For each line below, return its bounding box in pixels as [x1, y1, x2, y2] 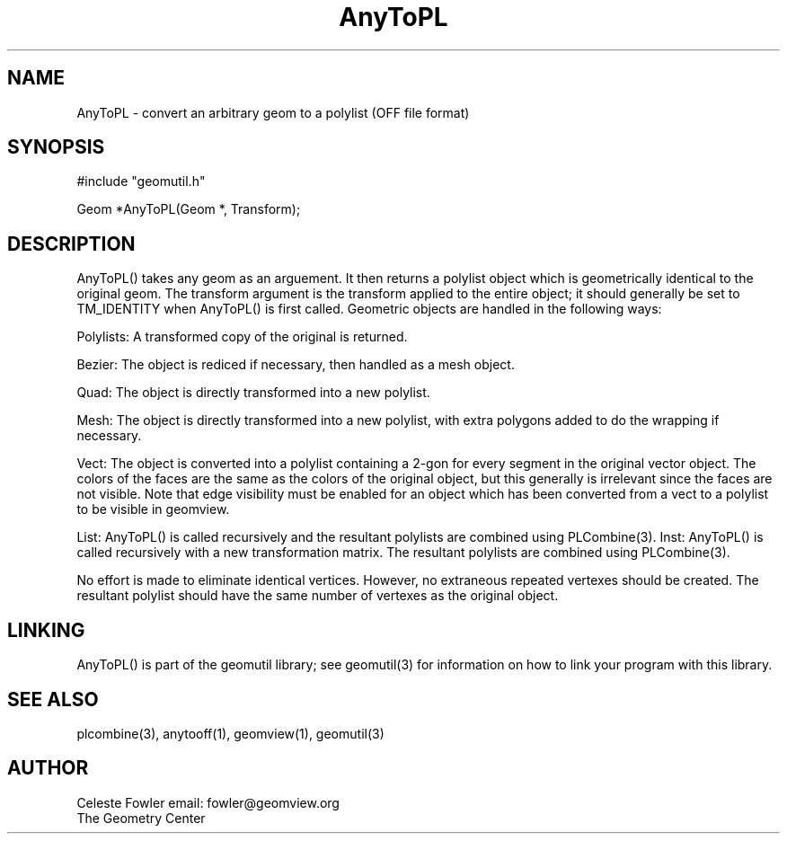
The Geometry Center [76, 810, 206, 826]
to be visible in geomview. [76, 501, 230, 518]
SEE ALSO [7, 687, 99, 711]
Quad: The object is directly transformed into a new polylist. [76, 385, 430, 401]
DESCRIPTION [7, 232, 136, 255]
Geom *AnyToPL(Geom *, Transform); [76, 201, 301, 217]
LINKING [7, 618, 85, 642]
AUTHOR [7, 757, 89, 780]
